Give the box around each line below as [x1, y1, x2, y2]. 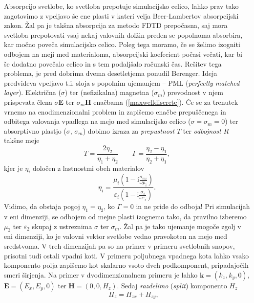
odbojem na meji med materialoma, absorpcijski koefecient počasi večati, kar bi [4, 48, 243, 59]
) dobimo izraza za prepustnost [83, 125, 175, 136]
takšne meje [4, 135, 40, 145]
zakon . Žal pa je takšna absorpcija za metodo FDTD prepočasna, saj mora [4, 20, 228, 30]
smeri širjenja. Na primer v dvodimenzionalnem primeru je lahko [4, 269, 198, 280]
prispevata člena [4, 96, 52, 107]
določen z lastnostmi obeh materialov [33, 163, 145, 173]
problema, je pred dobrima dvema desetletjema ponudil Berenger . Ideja [4, 68, 217, 78]
